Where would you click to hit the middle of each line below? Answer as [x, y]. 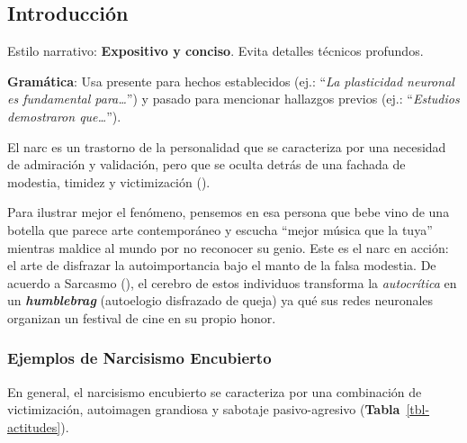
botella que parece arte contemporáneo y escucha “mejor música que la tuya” [220, 229]
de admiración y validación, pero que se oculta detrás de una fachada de [207, 164]
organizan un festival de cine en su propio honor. [142, 317]
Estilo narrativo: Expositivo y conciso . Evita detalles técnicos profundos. [216, 51]
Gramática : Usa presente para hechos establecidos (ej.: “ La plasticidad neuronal [231, 81]
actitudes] [34, 426]
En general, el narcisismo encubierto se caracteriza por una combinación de [215, 391]
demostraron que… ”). [64, 116]
